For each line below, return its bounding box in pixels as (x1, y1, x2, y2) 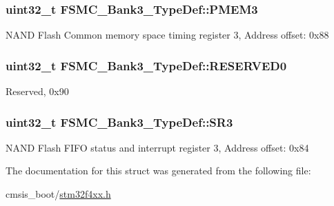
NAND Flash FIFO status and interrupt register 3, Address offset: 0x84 (6, 140, 309, 154)
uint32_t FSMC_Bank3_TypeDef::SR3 (6, 113, 233, 130)
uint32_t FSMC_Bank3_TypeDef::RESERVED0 (6, 56, 287, 74)
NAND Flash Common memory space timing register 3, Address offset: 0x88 (6, 28, 329, 42)
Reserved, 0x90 (6, 84, 69, 99)
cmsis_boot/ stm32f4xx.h (6, 187, 111, 201)
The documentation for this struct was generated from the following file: (6, 163, 311, 178)
